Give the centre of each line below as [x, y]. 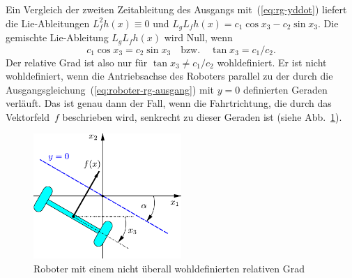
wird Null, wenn [198, 37]
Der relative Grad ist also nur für [77, 62]
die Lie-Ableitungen [48, 23]
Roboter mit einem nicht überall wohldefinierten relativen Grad [169, 268]
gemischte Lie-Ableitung [57, 37]
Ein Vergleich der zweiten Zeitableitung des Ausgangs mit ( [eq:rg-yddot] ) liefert [176, 9]
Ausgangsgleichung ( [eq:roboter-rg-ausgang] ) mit [110, 89]
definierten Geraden [285, 89]
